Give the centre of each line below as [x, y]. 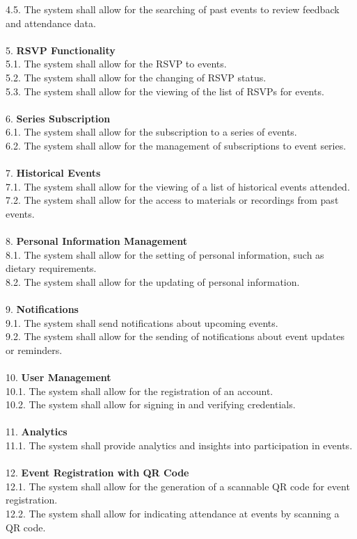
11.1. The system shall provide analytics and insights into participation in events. [179, 445]
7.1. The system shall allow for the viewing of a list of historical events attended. [178, 186]
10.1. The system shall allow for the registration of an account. [140, 391]
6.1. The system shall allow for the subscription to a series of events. [151, 132]
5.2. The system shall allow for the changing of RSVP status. [136, 77]
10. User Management [58, 377]
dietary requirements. [51, 268]
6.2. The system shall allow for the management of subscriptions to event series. [176, 145]
